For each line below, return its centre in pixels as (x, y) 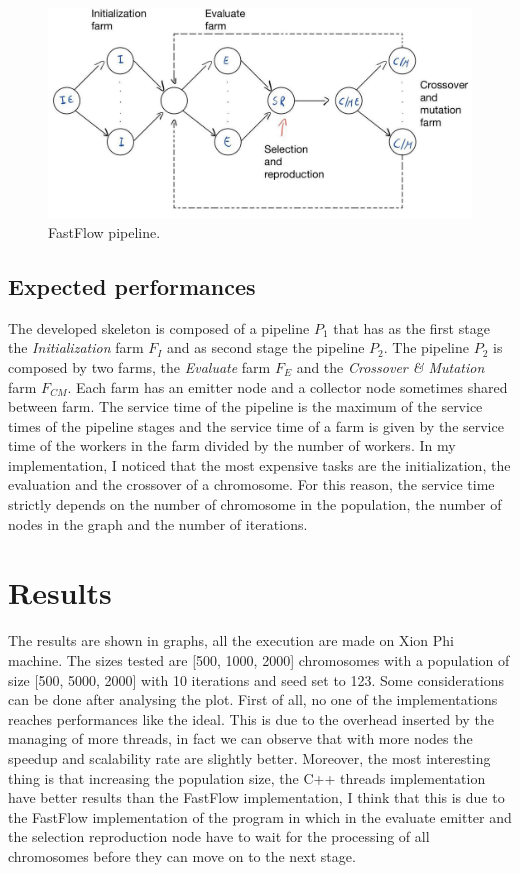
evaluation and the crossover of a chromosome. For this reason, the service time (251, 484)
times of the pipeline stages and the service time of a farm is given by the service (256, 425)
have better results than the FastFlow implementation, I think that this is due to (256, 797)
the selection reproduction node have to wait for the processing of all (219, 836)
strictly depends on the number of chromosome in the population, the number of (255, 504)
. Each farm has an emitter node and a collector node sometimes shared (287, 386)
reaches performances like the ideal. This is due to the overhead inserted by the (251, 718)
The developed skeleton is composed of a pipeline (159, 327)
